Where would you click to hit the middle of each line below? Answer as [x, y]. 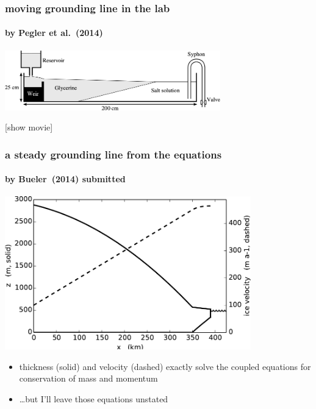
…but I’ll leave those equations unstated [94, 398]
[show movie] [29, 127]
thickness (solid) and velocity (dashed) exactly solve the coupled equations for [165, 366]
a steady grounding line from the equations [113, 154]
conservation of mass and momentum [88, 378]
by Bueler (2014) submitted [65, 179]
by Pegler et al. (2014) [54, 33]
